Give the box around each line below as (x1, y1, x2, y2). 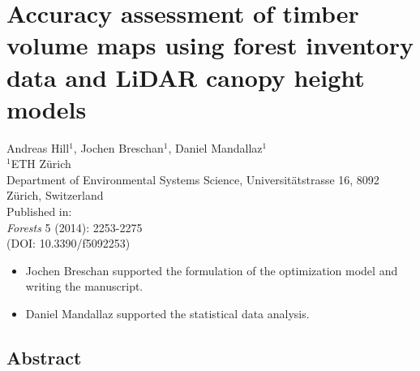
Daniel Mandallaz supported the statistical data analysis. (25, 305, 310, 322)
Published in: (6, 203, 72, 220)
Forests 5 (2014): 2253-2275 (6, 218, 143, 235)
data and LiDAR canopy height (6, 60, 365, 93)
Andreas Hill (6, 139, 70, 156)
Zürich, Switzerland (6, 187, 104, 204)
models (6, 92, 87, 125)
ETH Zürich (11, 155, 71, 172)
